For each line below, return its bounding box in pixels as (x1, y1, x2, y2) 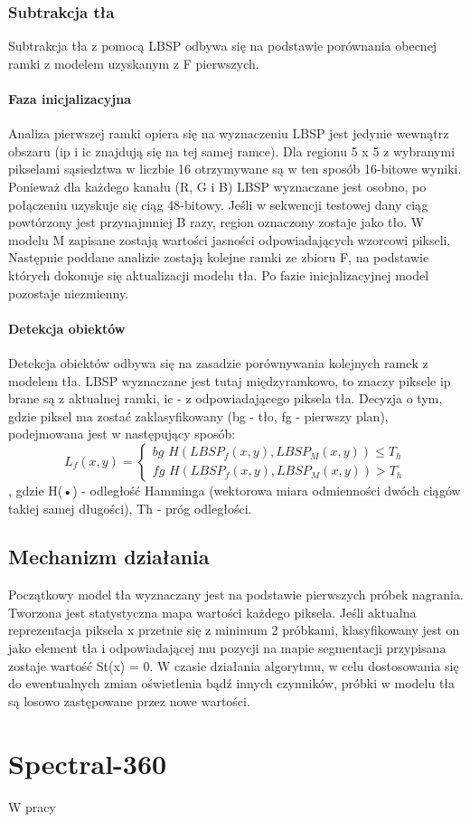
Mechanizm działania (8, 543, 210, 571)
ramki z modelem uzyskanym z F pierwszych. (8, 53, 259, 72)
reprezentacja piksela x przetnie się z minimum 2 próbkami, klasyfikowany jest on (8, 620, 460, 639)
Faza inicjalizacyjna (8, 90, 131, 108)
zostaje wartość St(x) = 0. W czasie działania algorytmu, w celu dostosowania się (8, 656, 459, 675)
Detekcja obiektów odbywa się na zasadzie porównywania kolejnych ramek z (8, 353, 428, 372)
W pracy (8, 797, 56, 816)
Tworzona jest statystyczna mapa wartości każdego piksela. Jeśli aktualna (8, 602, 417, 621)
